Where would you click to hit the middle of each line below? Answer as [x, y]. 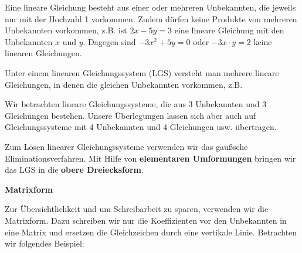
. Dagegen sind [109, 41]
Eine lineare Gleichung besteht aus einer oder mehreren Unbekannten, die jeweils [150, 7]
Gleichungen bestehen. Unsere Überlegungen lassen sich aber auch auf [130, 115]
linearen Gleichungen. [43, 53]
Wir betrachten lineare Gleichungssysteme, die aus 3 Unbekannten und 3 [136, 104]
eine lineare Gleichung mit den [229, 30]
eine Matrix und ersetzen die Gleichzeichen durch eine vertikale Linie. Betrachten [151, 232]
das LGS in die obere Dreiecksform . [74, 170]
